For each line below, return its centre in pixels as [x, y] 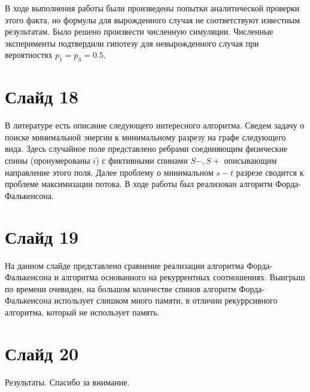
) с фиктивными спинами [142, 160]
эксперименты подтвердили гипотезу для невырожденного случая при [132, 43]
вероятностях [29, 55]
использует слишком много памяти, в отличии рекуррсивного [166, 300]
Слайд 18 [42, 97]
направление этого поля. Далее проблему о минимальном [109, 172]
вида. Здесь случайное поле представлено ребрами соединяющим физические [146, 148]
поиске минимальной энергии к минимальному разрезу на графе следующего [145, 137]
